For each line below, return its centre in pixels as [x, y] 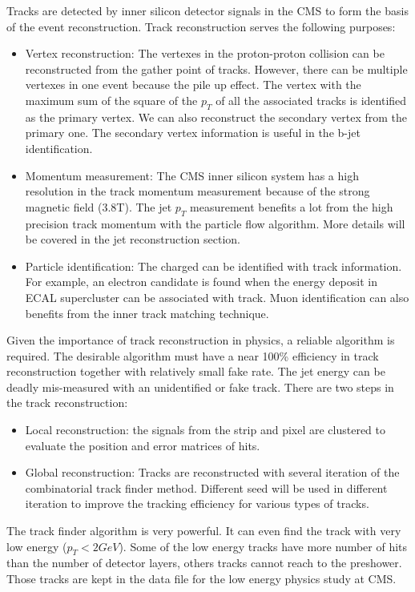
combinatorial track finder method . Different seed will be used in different [206, 487]
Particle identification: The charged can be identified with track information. [214, 266]
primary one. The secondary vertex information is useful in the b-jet [193, 133]
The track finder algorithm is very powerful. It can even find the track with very [204, 531]
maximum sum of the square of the [111, 100]
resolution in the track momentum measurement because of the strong [197, 191]
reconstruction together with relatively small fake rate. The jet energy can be [196, 371]
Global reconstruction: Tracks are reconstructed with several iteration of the [212, 472]
